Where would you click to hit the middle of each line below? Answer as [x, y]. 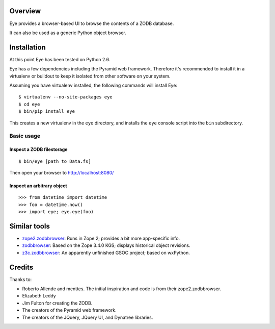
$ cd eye [29, 104]
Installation [28, 47]
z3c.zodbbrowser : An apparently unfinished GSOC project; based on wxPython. [106, 252]
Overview [25, 11]
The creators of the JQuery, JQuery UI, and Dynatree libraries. [88, 317]
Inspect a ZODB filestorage [38, 149]
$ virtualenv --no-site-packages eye [66, 97]
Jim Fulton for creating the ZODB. [57, 303]
